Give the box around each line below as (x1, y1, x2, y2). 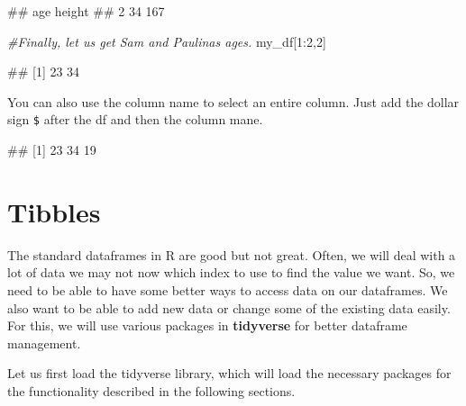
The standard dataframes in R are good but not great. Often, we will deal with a (7, 245, 456, 264)
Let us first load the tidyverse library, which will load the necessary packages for (7, 364, 452, 383)
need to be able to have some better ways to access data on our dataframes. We (7, 280, 448, 299)
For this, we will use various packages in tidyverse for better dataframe (7, 316, 407, 335)
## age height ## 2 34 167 (7, 2, 165, 20)
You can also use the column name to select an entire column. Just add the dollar (7, 92, 460, 111)
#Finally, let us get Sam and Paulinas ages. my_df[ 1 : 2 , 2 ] (7, 32, 326, 50)
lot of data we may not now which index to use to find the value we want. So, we (7, 263, 455, 282)
